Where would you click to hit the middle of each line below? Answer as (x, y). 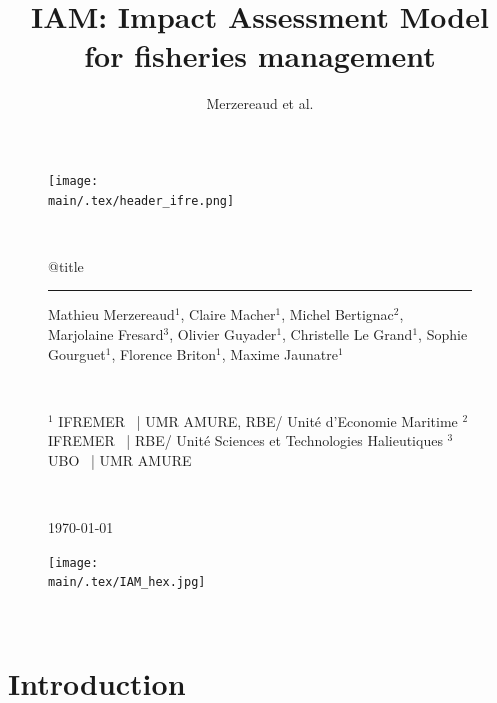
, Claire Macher (228, 314)
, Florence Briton (164, 353)
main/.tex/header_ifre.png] (141, 200)
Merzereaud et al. (260, 103)
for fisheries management (260, 55)
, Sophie (443, 334)
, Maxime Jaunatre (279, 353)
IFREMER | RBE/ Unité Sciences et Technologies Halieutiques (245, 440)
